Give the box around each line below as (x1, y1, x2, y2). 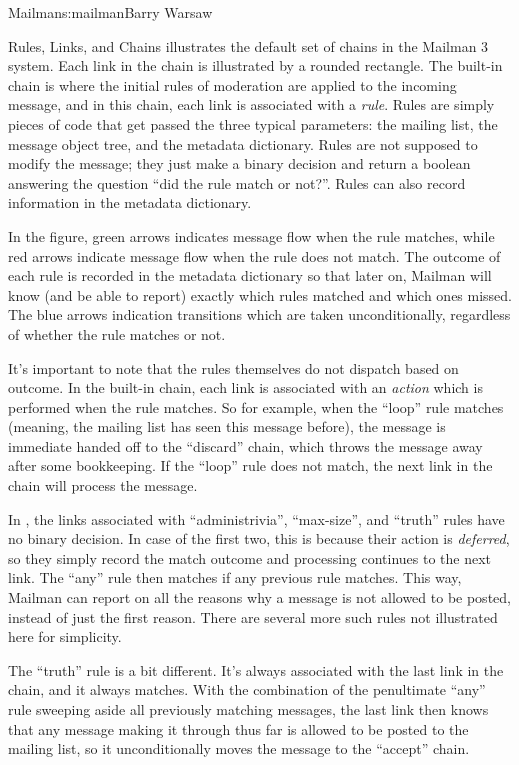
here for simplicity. (8, 626, 122, 647)
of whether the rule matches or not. (8, 323, 226, 344)
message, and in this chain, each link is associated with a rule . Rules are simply (8, 94, 495, 115)
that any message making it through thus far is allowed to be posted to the (8, 718, 469, 739)
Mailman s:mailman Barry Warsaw (8, 2, 213, 22)
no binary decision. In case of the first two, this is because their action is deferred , (8, 528, 510, 549)
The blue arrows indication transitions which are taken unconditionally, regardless (8, 304, 511, 325)
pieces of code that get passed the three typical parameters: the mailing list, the (8, 113, 498, 134)
